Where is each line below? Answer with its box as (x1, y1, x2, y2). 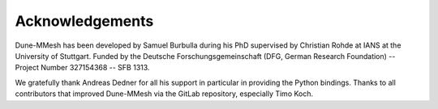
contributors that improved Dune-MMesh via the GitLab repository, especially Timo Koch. (15, 89, 314, 99)
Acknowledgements (15, 12, 154, 30)
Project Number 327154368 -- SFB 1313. (15, 63, 150, 73)
